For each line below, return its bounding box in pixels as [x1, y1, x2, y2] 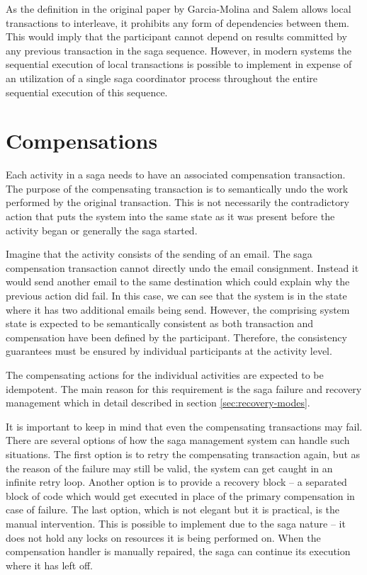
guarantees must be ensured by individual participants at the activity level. [6, 343, 332, 358]
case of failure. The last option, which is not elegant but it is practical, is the [6, 502, 340, 517]
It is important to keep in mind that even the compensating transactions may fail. [6, 419, 363, 433]
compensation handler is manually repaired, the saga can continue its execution [6, 544, 351, 559]
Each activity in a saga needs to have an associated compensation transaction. [6, 167, 346, 182]
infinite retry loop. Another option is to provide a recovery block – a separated [6, 474, 347, 489]
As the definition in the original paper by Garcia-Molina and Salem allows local [6, 1, 351, 16]
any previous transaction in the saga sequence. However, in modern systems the [6, 42, 351, 57]
